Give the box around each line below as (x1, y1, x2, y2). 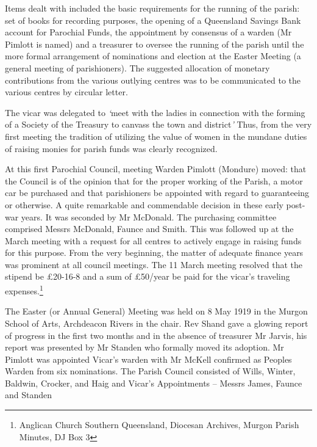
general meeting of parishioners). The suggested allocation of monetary (5, 61, 270, 74)
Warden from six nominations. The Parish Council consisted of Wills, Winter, (5, 365, 296, 377)
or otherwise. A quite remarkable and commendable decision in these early (5, 198, 283, 211)
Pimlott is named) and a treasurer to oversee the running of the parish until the (5, 37, 304, 50)
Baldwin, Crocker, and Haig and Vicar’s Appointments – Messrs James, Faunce (5, 376, 302, 389)
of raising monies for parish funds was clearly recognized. (5, 142, 218, 154)
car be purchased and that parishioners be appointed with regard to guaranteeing (5, 186, 310, 199)
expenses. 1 (5, 283, 43, 297)
